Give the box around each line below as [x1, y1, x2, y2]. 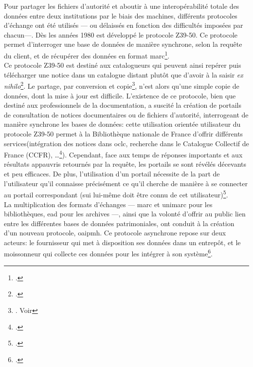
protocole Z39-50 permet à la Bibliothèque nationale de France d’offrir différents [4, 129, 243, 139]
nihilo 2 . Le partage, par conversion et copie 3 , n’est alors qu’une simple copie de [4, 79, 239, 91]
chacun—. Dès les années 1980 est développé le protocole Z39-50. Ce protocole [4, 29, 238, 39]
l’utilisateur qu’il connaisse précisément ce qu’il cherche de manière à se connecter [4, 178, 248, 188]
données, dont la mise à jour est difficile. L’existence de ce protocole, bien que [4, 90, 236, 100]
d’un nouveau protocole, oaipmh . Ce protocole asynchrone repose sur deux [4, 228, 226, 238]
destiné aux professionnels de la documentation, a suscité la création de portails [4, 100, 241, 110]
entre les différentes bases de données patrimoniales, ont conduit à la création [4, 218, 235, 228]
